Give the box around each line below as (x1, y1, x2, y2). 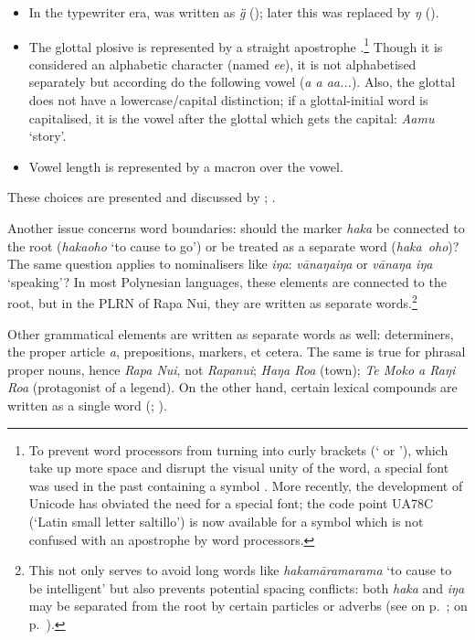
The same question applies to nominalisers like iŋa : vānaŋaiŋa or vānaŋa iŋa (7, 254, 433, 273)
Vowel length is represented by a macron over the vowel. (28, 156, 343, 176)
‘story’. (28, 126, 67, 145)
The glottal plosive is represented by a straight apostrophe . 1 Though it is (28, 34, 443, 56)
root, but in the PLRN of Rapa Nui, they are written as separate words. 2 (7, 291, 417, 313)
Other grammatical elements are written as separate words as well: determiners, (7, 324, 454, 343)
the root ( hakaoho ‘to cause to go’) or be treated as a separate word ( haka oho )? (7, 236, 459, 255)
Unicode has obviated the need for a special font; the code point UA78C (28, 494, 434, 513)
